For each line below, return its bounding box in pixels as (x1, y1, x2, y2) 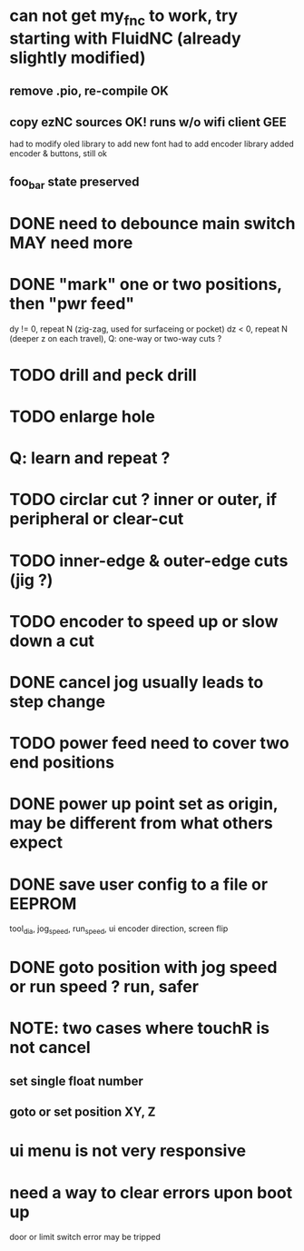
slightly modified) (9, 47, 146, 68)
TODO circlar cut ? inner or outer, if (9, 490, 278, 510)
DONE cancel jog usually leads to (9, 672, 264, 692)
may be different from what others (9, 813, 274, 834)
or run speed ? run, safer (9, 977, 200, 998)
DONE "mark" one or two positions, (9, 273, 283, 294)
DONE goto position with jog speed (9, 958, 278, 978)
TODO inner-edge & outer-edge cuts (9, 551, 289, 571)
